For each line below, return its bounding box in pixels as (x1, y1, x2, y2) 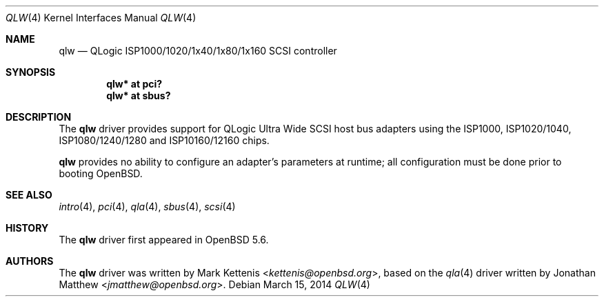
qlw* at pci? (106, 78, 163, 90)
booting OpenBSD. (59, 168, 143, 179)
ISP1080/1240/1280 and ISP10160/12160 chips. (59, 134, 270, 146)
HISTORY (6, 222, 49, 234)
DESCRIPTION (6, 111, 72, 123)
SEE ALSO (6, 189, 52, 201)
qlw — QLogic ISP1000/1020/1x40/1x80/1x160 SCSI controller (59, 45, 337, 57)
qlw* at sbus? (106, 90, 171, 101)
